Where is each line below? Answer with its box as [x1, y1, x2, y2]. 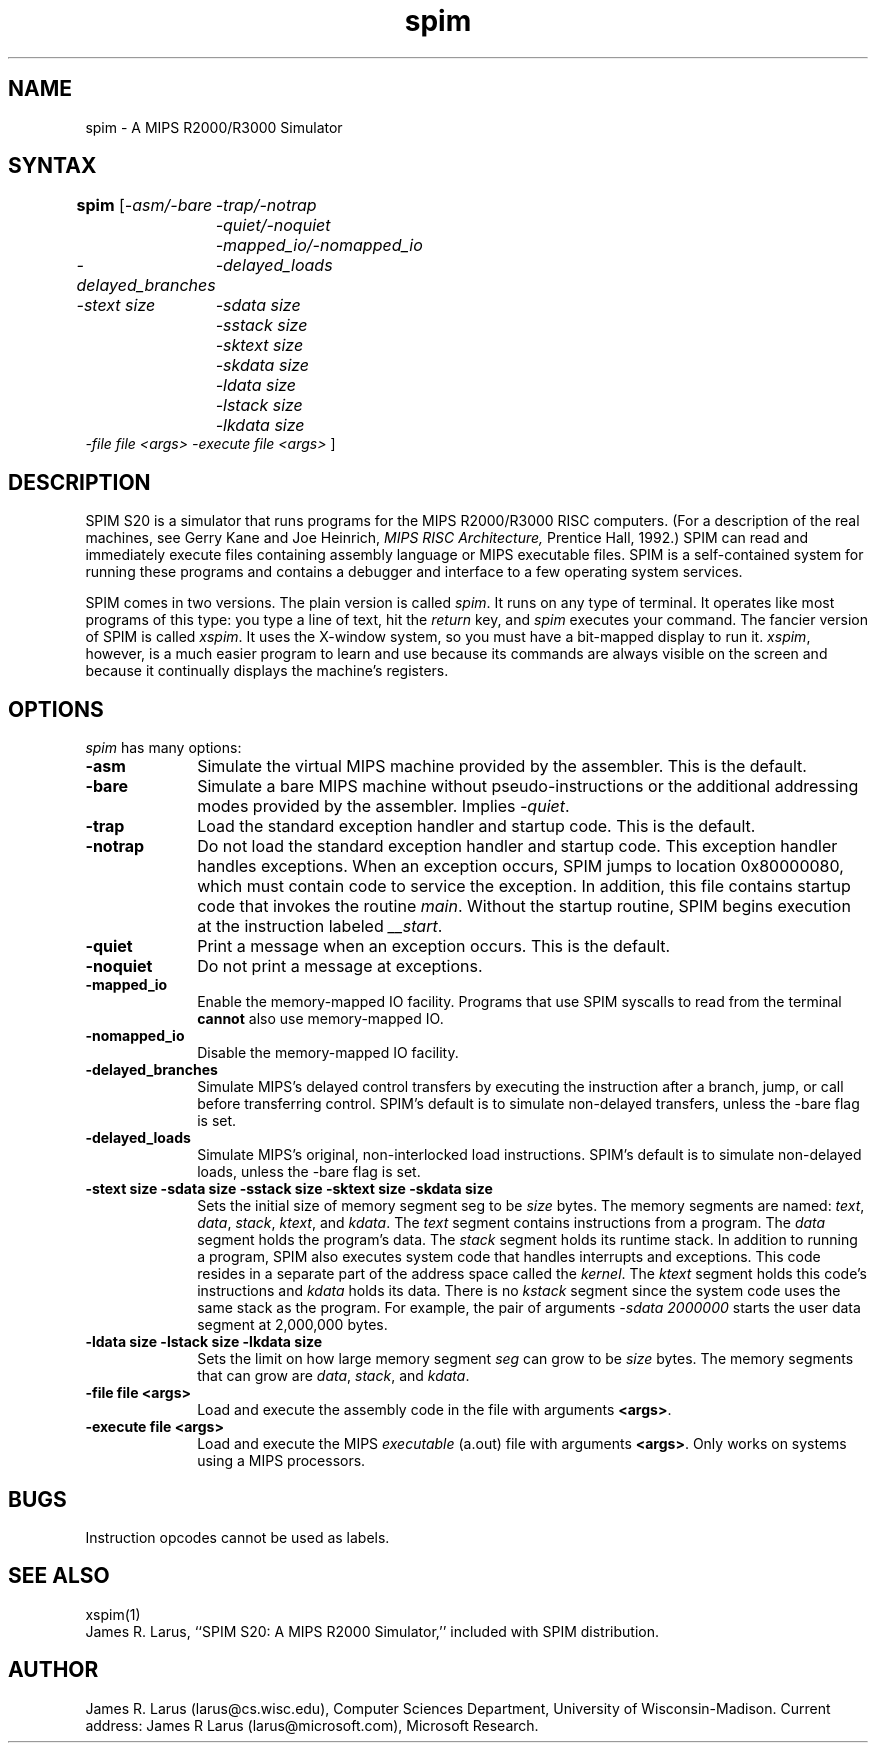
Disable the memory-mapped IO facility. [197, 1044, 459, 1062]
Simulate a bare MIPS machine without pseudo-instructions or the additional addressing [197, 776, 859, 797]
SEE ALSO [8, 1563, 110, 1589]
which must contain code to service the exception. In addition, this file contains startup [197, 876, 851, 897]
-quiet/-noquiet [215, 215, 331, 236]
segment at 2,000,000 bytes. [197, 1316, 388, 1334]
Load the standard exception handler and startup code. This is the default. [197, 816, 756, 837]
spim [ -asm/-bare [76, 195, 213, 216]
